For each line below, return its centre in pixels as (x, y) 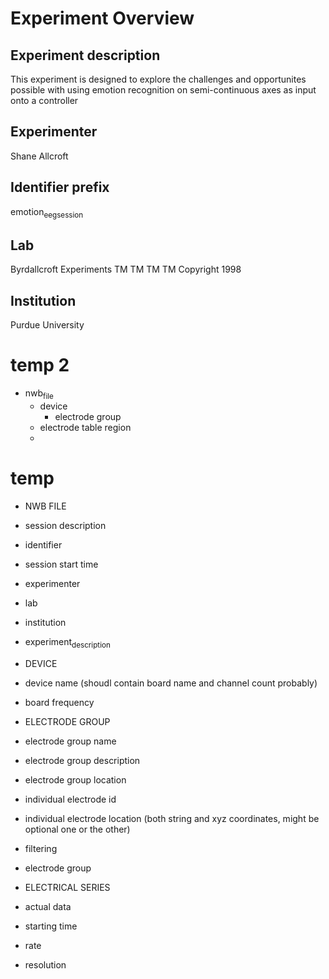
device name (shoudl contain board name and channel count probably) (171, 683)
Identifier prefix (60, 187)
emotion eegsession (47, 212)
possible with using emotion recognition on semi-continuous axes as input (163, 90)
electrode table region (85, 427)
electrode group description (82, 760)
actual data (48, 906)
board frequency (59, 702)
